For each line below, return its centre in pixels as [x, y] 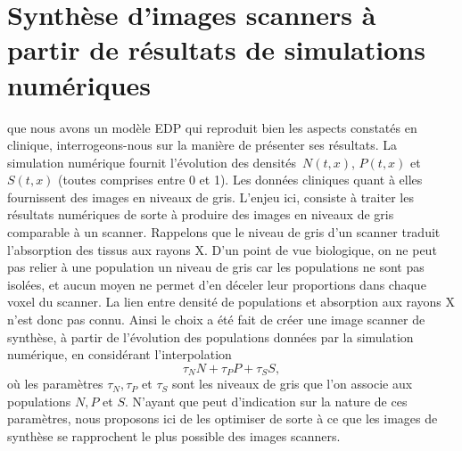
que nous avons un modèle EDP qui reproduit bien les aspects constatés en [212, 127]
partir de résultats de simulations [216, 49]
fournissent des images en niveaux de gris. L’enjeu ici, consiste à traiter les [210, 197]
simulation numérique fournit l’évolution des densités [152, 162]
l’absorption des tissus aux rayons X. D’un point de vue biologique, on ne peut [222, 249]
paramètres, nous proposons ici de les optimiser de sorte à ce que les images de [223, 418]
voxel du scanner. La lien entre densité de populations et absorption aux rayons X [231, 302]
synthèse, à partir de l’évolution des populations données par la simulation [210, 336]
